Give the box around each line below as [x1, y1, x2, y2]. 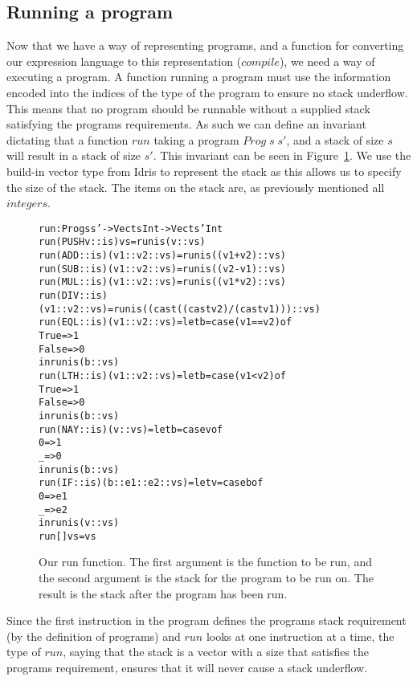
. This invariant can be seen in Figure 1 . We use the [153, 147, 411, 164]
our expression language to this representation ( [6, 52, 242, 69]
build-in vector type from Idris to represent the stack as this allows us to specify [6, 162, 402, 179]
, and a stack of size [286, 131, 384, 148]
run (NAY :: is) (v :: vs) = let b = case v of [39, 423, 223, 435]
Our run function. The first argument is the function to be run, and [39, 553, 372, 570]
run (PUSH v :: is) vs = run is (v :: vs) [39, 236, 206, 248]
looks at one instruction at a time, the [206, 627, 395, 644]
